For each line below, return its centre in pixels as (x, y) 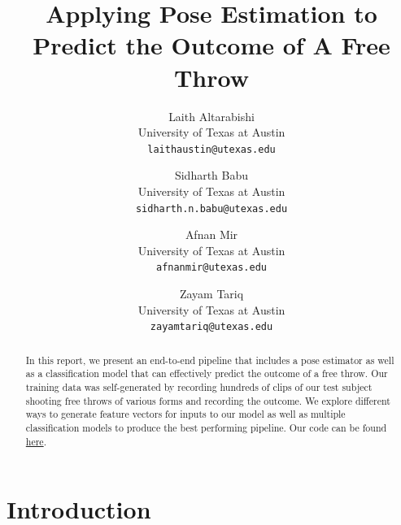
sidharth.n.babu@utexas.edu (211, 208)
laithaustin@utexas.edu (211, 149)
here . (36, 441)
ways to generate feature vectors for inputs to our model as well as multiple (185, 414)
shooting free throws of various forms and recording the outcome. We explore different (208, 400)
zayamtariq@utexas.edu (211, 327)
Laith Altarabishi (211, 116)
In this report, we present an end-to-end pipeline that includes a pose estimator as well (210, 360)
